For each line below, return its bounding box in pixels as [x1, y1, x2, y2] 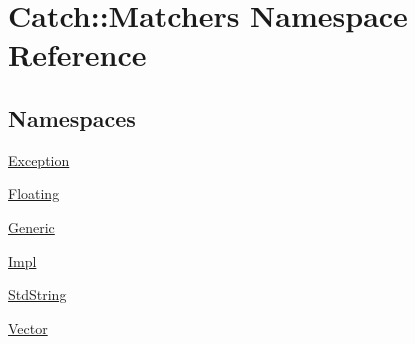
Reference [8, 34, 147, 75]
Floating [8, 183, 60, 204]
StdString [8, 284, 67, 305]
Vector [8, 317, 48, 338]
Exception [8, 149, 70, 170]
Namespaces [8, 102, 136, 133]
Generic [8, 216, 55, 237]
